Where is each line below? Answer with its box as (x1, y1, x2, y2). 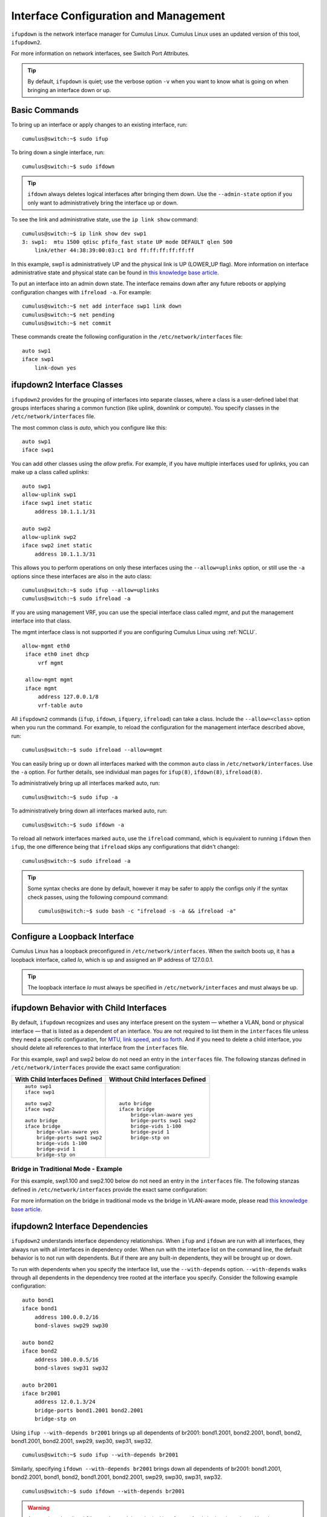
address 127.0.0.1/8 (38, 694, 99, 700)
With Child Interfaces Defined (15, 1075, 102, 1083)
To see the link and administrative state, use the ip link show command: (11, 216, 198, 223)
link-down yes (34, 364, 77, 371)
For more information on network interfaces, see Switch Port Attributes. (11, 50, 190, 57)
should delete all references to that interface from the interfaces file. (11, 1044, 189, 1052)
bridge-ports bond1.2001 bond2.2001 (34, 1407, 144, 1414)
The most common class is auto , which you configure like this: (11, 424, 167, 431)
